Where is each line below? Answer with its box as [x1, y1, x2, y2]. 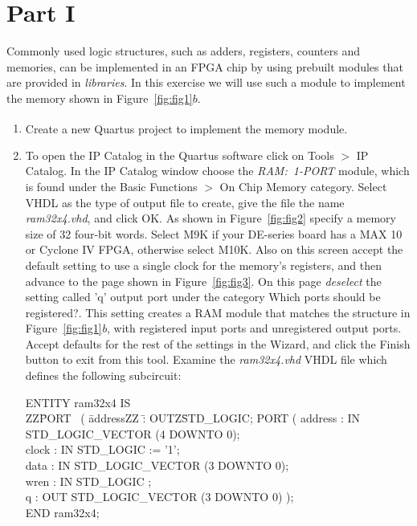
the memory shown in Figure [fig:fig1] [6, 89, 193, 106]
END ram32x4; [25, 504, 100, 520]
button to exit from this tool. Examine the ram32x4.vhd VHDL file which [25, 351, 387, 368]
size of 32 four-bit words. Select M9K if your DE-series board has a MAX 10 [25, 225, 403, 242]
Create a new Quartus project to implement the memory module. [25, 120, 348, 137]
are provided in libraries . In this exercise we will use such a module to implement [6, 74, 406, 91]
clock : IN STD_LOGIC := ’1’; [25, 441, 180, 458]
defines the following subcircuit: [25, 367, 182, 384]
